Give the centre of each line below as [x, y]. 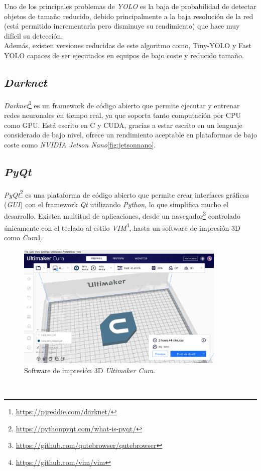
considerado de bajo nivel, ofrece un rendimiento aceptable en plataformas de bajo [130, 135]
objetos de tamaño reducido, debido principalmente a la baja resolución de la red [129, 16]
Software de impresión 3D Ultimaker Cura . [90, 370]
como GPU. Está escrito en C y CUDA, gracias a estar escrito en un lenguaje [123, 125]
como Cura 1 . [24, 237]
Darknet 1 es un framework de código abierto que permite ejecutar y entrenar [122, 104]
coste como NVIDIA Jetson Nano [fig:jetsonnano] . [80, 144]
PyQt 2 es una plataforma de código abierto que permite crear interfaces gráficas [127, 194]
